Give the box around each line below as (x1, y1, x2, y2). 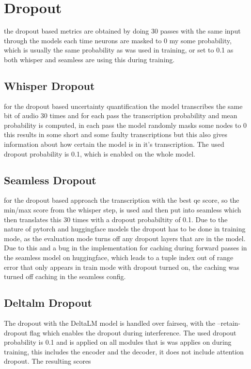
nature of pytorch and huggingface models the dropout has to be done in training (4, 224, 246, 234)
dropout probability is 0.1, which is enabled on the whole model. (4, 148, 195, 158)
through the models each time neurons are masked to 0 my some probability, (4, 35, 232, 45)
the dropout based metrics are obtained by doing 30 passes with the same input (4, 26, 241, 36)
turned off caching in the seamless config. (4, 271, 126, 281)
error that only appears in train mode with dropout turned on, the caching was (4, 262, 239, 272)
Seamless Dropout (4, 172, 96, 187)
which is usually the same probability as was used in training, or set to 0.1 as (4, 45, 234, 55)
